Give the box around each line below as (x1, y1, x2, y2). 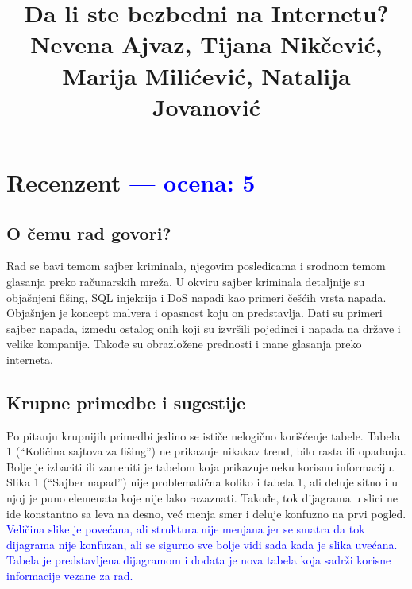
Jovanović (152, 90, 261, 122)
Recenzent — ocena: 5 (6, 165, 256, 198)
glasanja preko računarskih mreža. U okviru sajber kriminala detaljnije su (6, 273, 365, 289)
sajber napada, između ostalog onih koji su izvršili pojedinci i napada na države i (6, 320, 401, 336)
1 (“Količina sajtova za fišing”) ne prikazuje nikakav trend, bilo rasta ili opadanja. (6, 443, 406, 459)
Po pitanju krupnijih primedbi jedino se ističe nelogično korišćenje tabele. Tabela (6, 427, 400, 444)
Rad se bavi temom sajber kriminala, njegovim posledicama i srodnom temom (6, 258, 386, 274)
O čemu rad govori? (6, 220, 171, 245)
